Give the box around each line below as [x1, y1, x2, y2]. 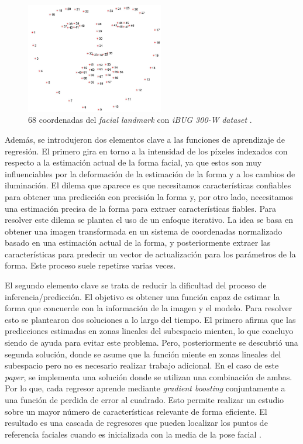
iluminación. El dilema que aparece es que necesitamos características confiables [5, 179, 291, 191]
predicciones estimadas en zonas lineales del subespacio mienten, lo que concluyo [5, 325, 294, 337]
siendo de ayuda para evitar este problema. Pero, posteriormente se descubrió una [5, 336, 298, 349]
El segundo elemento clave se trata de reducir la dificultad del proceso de [5, 279, 267, 291]
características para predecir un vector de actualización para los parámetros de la [5, 247, 296, 260]
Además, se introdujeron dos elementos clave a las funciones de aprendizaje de [5, 133, 285, 145]
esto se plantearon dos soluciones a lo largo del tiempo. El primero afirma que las [5, 313, 296, 325]
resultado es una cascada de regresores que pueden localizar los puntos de [5, 417, 268, 429]
